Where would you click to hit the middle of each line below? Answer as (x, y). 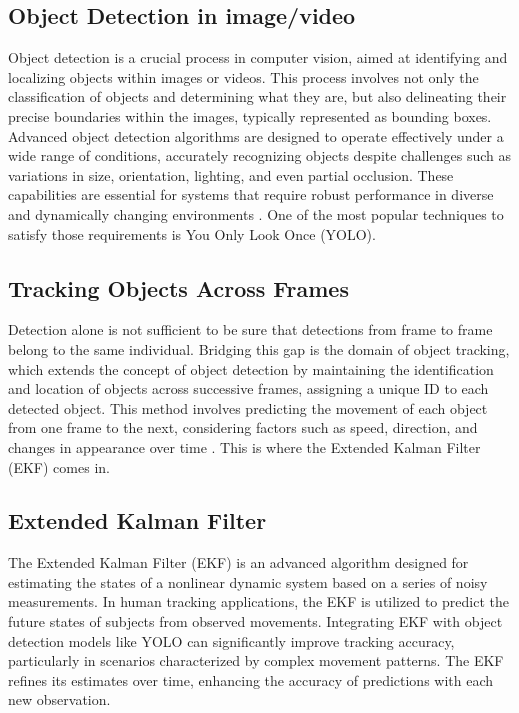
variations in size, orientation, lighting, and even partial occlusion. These (231, 174)
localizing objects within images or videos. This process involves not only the (243, 76)
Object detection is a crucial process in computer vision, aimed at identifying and (258, 57)
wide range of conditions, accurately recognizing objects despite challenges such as (259, 155)
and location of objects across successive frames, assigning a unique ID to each (248, 388)
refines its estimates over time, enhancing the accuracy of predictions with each (251, 679)
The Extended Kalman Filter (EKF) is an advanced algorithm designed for (238, 562)
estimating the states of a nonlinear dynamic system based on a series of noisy (248, 581)
